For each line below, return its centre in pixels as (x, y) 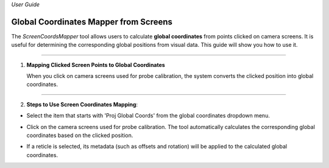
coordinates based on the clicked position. (80, 135)
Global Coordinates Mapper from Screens (92, 22)
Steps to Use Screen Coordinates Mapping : (82, 104)
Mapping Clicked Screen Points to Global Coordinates (96, 65)
